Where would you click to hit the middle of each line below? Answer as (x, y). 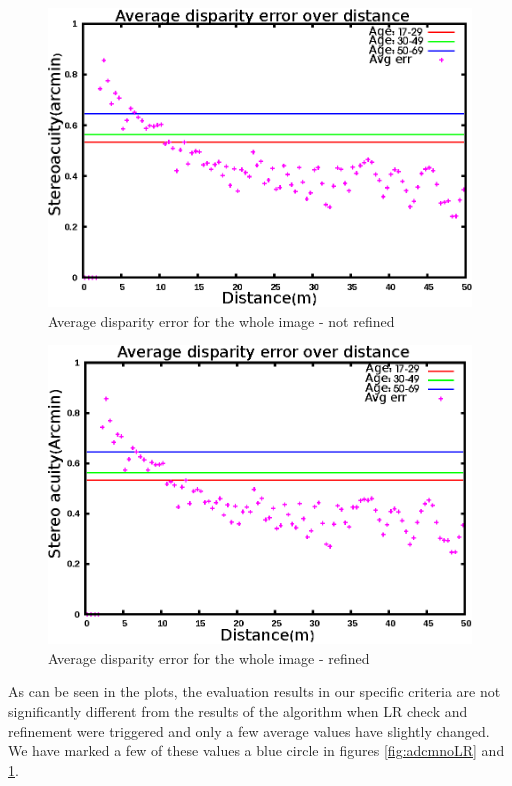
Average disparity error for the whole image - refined (209, 657)
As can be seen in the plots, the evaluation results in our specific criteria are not (254, 691)
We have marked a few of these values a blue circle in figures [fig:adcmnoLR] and (256, 750)
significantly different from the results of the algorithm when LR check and (238, 711)
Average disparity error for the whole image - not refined (221, 320)
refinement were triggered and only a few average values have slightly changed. (249, 730)
